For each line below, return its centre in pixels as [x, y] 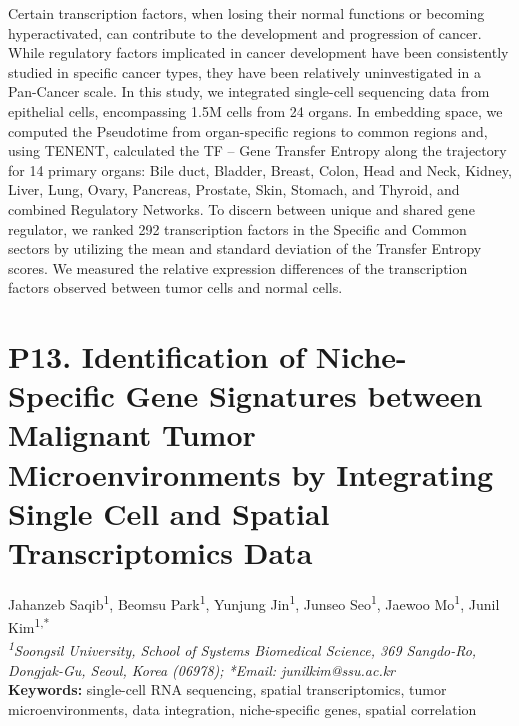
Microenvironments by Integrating [251, 473]
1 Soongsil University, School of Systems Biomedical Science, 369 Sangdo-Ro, [242, 649]
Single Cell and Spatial [169, 512]
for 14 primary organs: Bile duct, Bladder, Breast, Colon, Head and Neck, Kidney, [260, 169]
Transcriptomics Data [160, 552]
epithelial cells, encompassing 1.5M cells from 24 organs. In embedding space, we [255, 110]
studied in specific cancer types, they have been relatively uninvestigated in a [244, 71]
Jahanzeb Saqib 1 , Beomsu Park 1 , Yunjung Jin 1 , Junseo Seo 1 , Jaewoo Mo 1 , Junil [254, 602]
